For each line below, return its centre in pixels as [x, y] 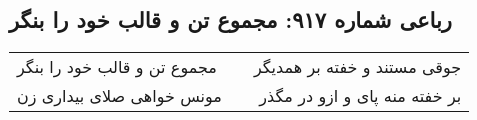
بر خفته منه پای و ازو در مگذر [360, 96]
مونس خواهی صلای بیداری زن [119, 96]
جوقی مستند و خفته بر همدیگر [357, 67]
